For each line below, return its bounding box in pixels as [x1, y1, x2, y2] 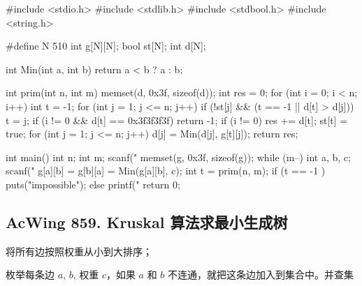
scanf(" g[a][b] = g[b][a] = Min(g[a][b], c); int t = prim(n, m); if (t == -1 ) [6, 163, 326, 178]
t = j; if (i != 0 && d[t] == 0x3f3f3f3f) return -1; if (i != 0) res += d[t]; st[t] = [6, 112, 348, 127]
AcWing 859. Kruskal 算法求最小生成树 [6, 211, 288, 232]
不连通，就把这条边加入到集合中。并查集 [168, 267, 354, 282]
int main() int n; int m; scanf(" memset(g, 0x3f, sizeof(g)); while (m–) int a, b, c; [6, 149, 351, 164]
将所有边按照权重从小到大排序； [6, 243, 152, 258]
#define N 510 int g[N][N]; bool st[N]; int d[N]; [6, 38, 206, 53]
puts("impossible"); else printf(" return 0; [6, 176, 180, 191]
